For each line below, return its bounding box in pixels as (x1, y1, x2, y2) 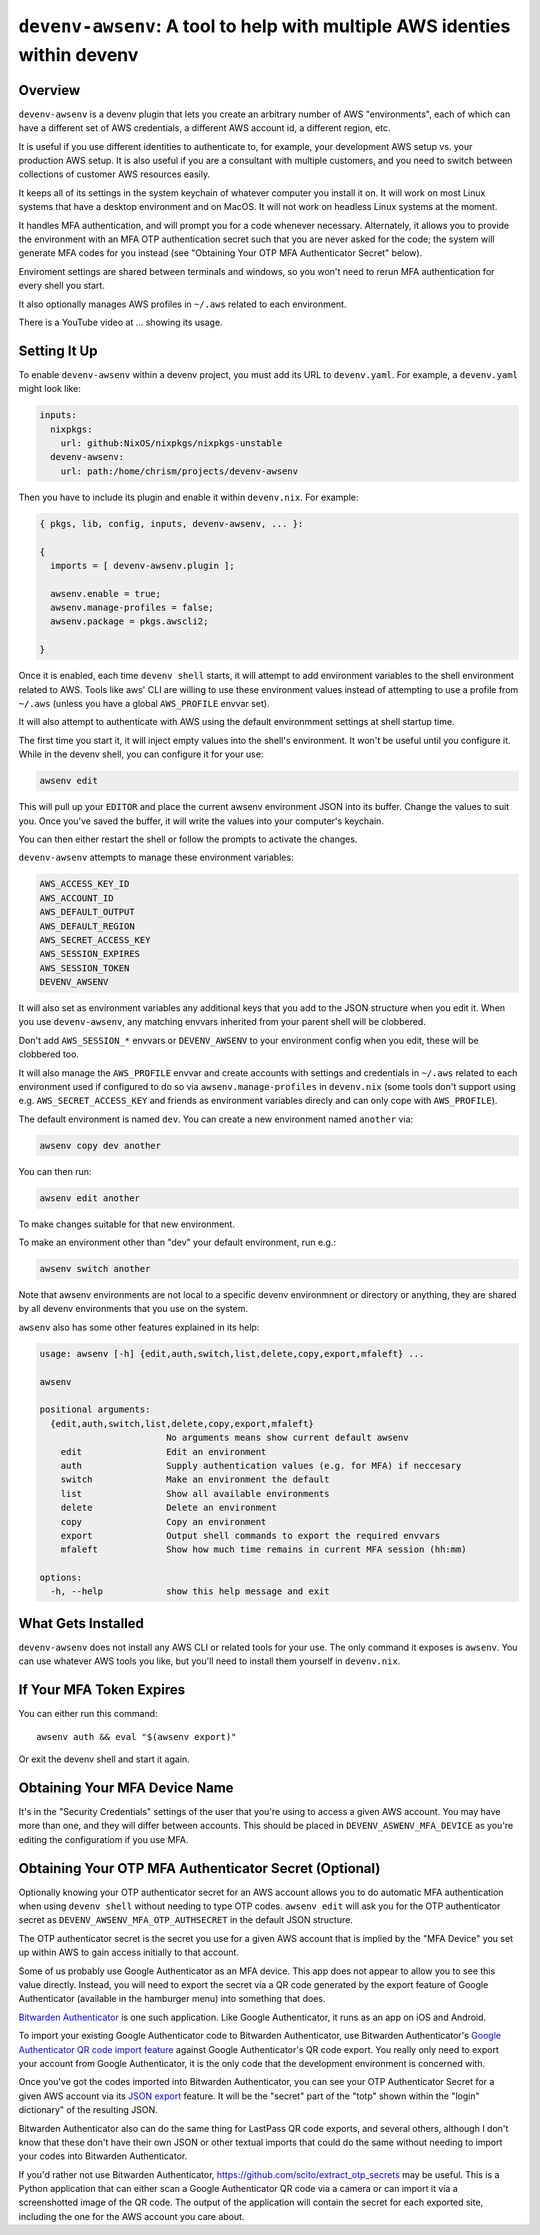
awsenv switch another (39, 1263, 151, 1275)
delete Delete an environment (60, 1502, 277, 1514)
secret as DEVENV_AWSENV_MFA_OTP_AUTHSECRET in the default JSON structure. (18, 1914, 354, 1926)
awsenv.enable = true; (50, 588, 162, 599)
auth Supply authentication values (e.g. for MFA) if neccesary (60, 1460, 462, 1471)
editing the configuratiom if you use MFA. (18, 1833, 189, 1845)
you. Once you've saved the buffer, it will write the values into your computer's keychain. (18, 815, 385, 827)
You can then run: (18, 1165, 92, 1177)
